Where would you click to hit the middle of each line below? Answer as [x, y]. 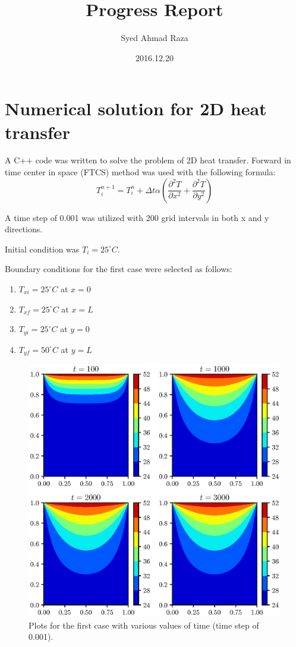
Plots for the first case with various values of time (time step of [144, 625]
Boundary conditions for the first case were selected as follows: [119, 269]
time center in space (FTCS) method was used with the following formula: [140, 172]
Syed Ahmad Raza [155, 38]
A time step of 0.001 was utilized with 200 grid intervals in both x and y [137, 217]
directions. [24, 229]
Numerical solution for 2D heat [136, 108]
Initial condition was [42, 249]
